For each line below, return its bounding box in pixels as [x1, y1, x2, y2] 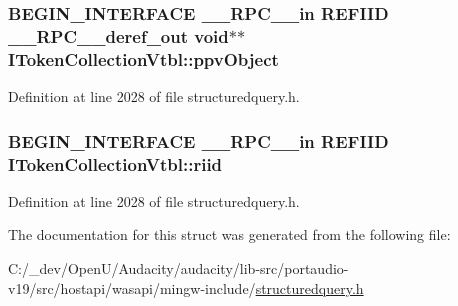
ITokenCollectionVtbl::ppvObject [8, 46, 279, 71]
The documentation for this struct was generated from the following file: [8, 224, 451, 245]
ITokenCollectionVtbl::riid [8, 151, 223, 176]
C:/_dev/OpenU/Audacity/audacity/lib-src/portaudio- [8, 257, 349, 278]
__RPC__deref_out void [8, 23, 229, 48]
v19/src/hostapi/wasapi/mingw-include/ [8, 277, 256, 298]
